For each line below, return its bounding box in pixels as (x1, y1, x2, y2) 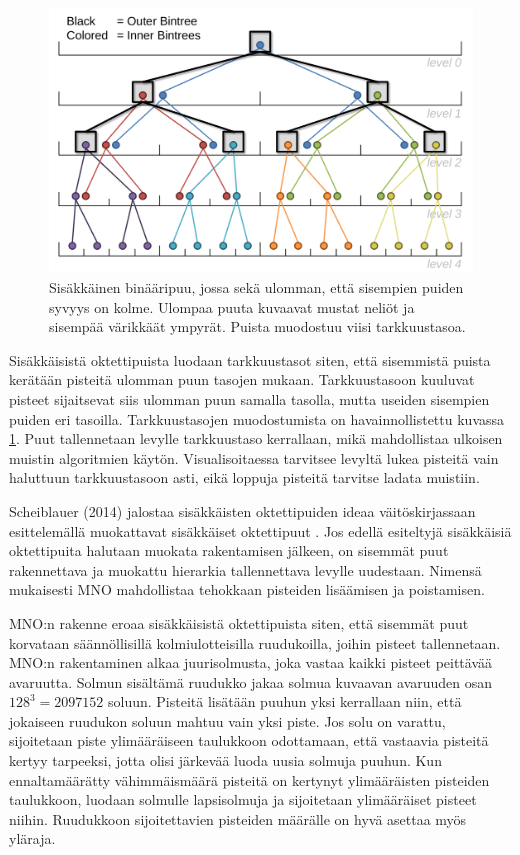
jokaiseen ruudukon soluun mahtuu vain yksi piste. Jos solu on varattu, (9, 710, 446, 731)
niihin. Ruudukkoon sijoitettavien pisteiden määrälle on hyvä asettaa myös (9, 808, 467, 829)
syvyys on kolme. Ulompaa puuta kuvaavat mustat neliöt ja (49, 296, 415, 317)
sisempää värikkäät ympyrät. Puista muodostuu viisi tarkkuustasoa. (49, 316, 466, 337)
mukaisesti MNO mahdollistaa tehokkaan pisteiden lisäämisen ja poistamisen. (9, 579, 485, 600)
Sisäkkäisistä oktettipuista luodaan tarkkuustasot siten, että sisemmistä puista (9, 349, 491, 370)
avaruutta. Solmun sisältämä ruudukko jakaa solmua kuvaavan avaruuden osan (9, 671, 493, 692)
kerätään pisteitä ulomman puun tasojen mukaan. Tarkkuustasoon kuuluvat (9, 369, 475, 390)
